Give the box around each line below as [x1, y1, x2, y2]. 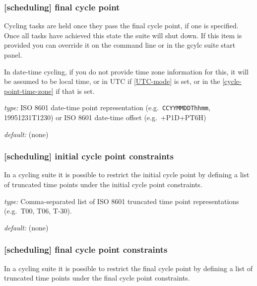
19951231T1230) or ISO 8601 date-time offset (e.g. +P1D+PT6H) [4, 112, 206, 123]
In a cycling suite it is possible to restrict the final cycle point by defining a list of [4, 263, 253, 273]
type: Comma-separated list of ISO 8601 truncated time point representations [4, 196, 239, 206]
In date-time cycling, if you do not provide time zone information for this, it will [4, 66, 249, 76]
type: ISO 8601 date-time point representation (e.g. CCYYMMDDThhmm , [4, 102, 210, 113]
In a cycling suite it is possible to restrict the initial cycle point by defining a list [4, 169, 250, 180]
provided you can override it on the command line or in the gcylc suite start [4, 40, 236, 50]
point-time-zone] [4, 85, 54, 96]
